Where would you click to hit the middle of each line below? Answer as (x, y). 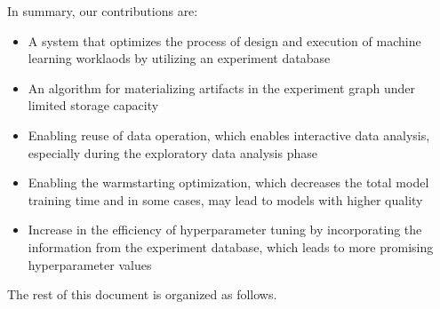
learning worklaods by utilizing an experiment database (179, 58)
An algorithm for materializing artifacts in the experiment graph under (221, 87)
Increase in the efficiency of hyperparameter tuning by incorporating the (225, 230)
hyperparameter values (90, 264)
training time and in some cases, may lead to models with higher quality (225, 199)
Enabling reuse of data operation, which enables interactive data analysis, (229, 135)
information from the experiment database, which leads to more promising (231, 246)
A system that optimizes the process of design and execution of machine (224, 40)
